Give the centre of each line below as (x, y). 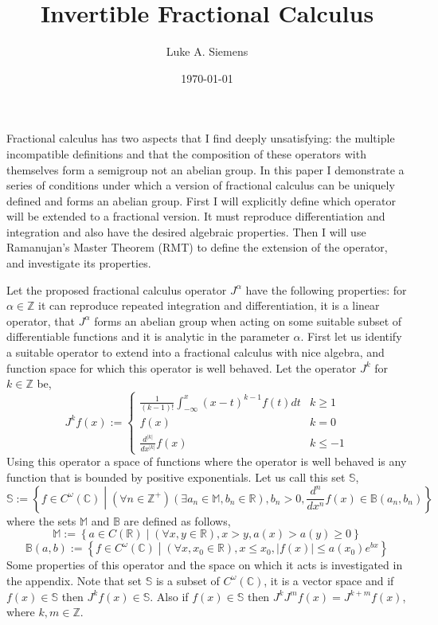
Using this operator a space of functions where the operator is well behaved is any (207, 461)
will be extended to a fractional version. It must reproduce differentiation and (196, 216)
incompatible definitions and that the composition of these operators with (186, 153)
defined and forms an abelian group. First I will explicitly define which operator (201, 200)
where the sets (41, 520)
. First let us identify (351, 336)
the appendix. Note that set (74, 580)
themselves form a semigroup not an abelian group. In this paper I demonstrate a (205, 169)
